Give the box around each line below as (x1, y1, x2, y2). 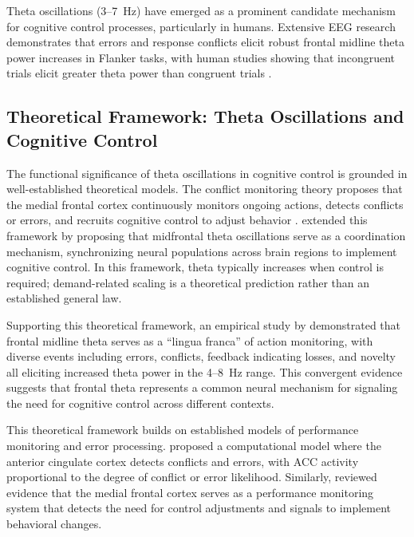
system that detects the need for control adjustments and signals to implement (6, 499, 392, 516)
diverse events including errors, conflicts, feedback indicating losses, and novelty (6, 348, 396, 365)
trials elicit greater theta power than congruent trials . (6, 65, 272, 81)
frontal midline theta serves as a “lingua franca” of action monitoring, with (6, 332, 373, 349)
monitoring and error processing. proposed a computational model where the (6, 437, 381, 454)
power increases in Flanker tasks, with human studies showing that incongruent (6, 49, 396, 65)
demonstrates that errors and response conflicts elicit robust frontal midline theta (6, 34, 404, 50)
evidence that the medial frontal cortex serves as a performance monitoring (6, 484, 374, 500)
